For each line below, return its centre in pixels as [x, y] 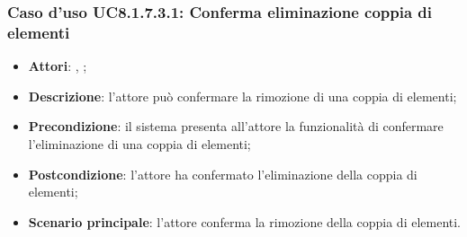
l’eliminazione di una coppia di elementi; [139, 143]
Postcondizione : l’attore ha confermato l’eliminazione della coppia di [223, 174]
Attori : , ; [58, 66]
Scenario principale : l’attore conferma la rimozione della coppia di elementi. [245, 221]
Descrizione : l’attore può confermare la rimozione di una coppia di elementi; [242, 96]
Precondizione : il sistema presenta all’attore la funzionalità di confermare [236, 126]
